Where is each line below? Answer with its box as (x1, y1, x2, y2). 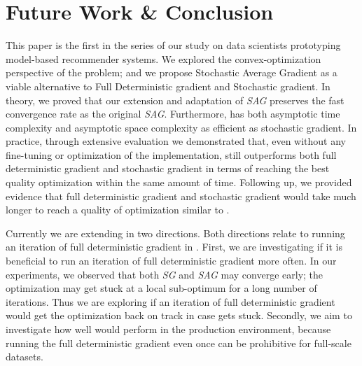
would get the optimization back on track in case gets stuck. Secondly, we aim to (6, 308, 352, 323)
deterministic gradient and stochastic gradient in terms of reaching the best (6, 161, 330, 176)
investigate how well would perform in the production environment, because (6, 322, 331, 336)
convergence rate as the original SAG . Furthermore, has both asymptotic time (6, 106, 340, 121)
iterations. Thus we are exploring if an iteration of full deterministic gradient (6, 294, 335, 309)
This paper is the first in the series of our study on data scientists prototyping (6, 38, 341, 52)
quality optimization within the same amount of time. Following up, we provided (6, 175, 352, 190)
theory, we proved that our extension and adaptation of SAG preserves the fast (6, 92, 344, 107)
